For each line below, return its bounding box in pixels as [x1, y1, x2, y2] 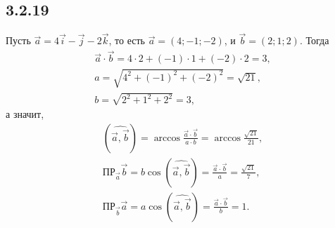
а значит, [6, 107, 44, 121]
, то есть [108, 33, 145, 48]
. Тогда [299, 33, 329, 48]
